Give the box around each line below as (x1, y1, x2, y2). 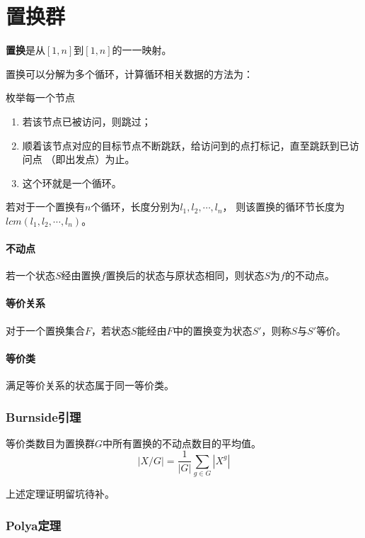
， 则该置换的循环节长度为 (222, 199, 345, 214)
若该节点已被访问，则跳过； (22, 113, 151, 128)
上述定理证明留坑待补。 (6, 486, 115, 501)
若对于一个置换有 (6, 199, 85, 214)
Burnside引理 (6, 408, 81, 425)
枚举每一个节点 (6, 90, 75, 105)
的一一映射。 (112, 43, 172, 57)
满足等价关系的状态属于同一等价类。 (6, 378, 174, 393)
